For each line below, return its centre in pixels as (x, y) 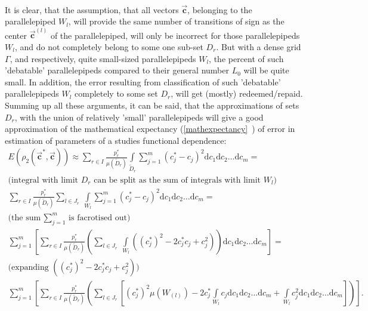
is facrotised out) (100, 218)
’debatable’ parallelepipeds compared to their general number (117, 70)
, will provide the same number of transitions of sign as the (176, 21)
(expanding (28, 267)
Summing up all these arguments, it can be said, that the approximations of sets (152, 105)
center (16, 35)
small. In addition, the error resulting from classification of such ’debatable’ (143, 81)
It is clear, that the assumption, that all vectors (92, 9)
